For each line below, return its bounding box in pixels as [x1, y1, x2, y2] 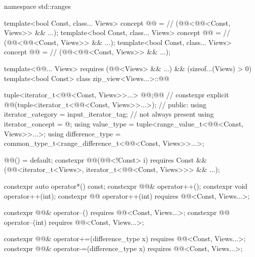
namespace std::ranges [4, 1, 71, 11]
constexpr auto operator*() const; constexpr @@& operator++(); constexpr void [4, 180, 248, 191]
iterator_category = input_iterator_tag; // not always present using [4, 109, 214, 119]
